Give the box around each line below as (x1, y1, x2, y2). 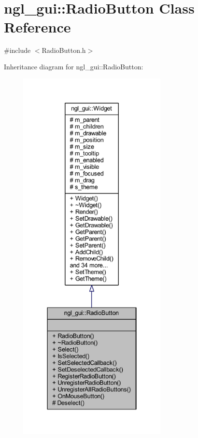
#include (4, 45, 31, 55)
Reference (4, 17, 71, 37)
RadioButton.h (42, 45, 86, 55)
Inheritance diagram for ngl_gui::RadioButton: (4, 61, 143, 71)
